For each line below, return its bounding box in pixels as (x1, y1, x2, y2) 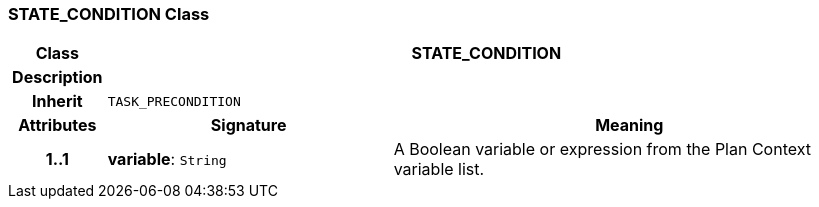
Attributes (18, 115, 97, 136)
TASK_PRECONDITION (107, 93, 241, 109)
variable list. (393, 159, 485, 180)
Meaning (595, 115, 664, 136)
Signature (210, 115, 287, 136)
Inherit (31, 91, 83, 112)
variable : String (107, 149, 227, 170)
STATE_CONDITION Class (8, 4, 210, 24)
